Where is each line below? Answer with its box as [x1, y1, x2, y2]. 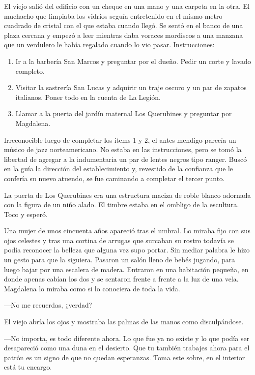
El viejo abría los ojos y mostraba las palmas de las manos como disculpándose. [4, 316, 244, 327]
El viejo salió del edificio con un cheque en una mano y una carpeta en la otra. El [4, 1, 250, 11]
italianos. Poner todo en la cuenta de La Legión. [15, 92, 161, 102]
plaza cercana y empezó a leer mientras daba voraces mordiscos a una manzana [4, 30, 243, 40]
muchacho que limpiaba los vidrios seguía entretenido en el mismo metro [4, 10, 223, 21]
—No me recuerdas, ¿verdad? [4, 300, 92, 310]
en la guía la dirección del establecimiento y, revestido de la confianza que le [4, 163, 233, 174]
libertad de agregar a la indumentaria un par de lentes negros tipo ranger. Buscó [4, 154, 247, 164]
